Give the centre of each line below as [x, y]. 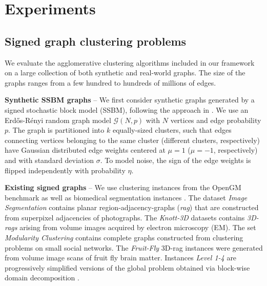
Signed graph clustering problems [96, 41]
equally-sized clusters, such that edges [172, 130]
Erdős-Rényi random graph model [58, 120]
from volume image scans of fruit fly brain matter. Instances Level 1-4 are [121, 258]
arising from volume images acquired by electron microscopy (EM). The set [138, 227]
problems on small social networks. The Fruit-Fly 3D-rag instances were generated [134, 247]
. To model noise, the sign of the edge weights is [176, 160]
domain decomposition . [42, 278]
